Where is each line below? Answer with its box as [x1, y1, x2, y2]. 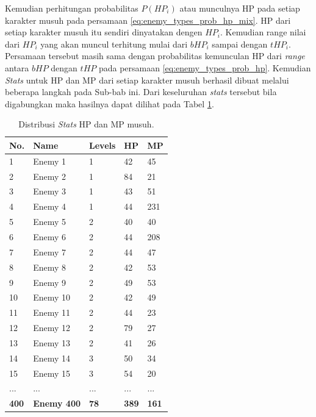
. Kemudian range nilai [220, 26, 306, 38]
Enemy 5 [33, 215, 66, 228]
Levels [89, 138, 116, 151]
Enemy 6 [33, 230, 66, 243]
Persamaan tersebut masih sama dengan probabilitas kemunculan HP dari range [5, 49, 305, 62]
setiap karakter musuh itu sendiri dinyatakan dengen [5, 26, 203, 38]
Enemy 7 [33, 245, 66, 258]
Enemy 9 [33, 276, 66, 288]
